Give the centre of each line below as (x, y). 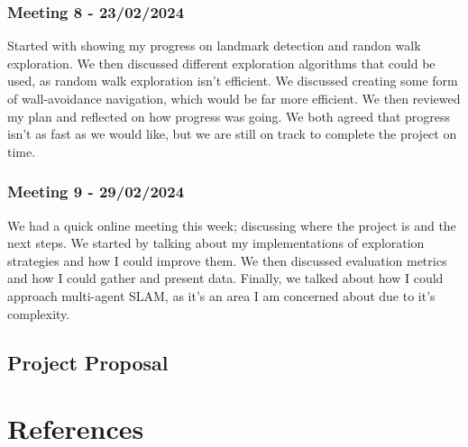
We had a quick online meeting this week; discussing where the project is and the (232, 225)
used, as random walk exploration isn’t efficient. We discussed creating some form (233, 81)
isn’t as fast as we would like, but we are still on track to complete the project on (232, 134)
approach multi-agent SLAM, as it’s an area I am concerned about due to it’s (221, 295)
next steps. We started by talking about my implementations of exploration (216, 243)
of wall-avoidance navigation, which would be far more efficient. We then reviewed (234, 98)
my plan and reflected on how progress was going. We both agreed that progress (229, 116)
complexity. (39, 313)
